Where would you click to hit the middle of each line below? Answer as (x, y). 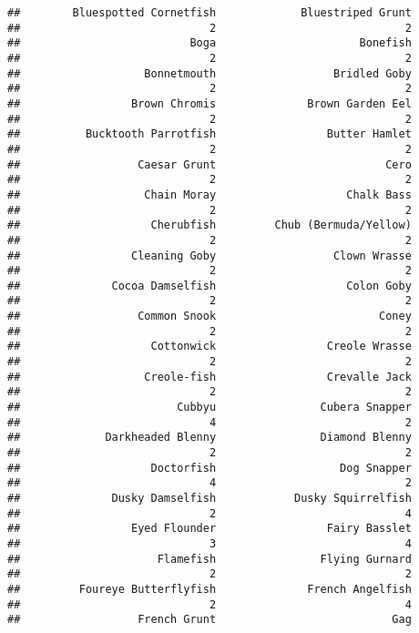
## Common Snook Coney (209, 316)
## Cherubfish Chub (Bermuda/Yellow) (209, 225)
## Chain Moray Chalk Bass (209, 194)
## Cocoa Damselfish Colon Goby (209, 286)
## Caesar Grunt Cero (209, 164)
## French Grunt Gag (209, 620)
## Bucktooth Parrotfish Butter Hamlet (209, 134)
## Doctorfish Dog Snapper (209, 468)
